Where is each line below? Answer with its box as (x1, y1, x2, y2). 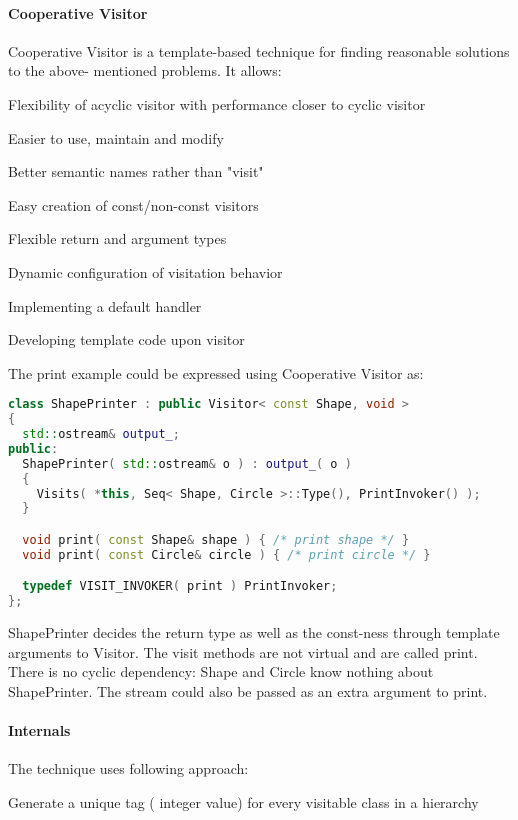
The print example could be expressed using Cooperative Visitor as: (8, 362, 424, 383)
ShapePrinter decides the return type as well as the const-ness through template (8, 622, 500, 643)
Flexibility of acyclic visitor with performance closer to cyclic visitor (8, 93, 426, 114)
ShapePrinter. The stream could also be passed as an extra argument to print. (8, 680, 488, 701)
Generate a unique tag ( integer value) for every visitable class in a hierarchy (8, 791, 479, 812)
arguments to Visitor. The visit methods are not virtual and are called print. (8, 641, 478, 662)
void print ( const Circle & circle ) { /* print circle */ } (22, 547, 431, 562)
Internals (8, 720, 71, 741)
